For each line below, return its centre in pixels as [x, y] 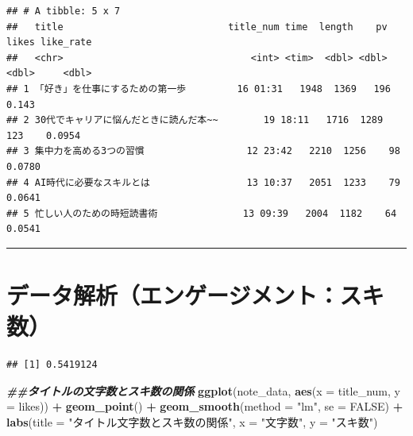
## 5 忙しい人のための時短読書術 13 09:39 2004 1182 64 [202, 213]
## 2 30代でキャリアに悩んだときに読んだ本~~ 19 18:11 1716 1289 [195, 120]
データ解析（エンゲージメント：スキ [195, 295]
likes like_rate [49, 42]
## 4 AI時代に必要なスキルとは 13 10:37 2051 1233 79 [203, 182]
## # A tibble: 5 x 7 [64, 11]
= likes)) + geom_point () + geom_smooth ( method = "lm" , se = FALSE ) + [205, 406]
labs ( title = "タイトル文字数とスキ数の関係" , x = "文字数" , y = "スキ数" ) [192, 422]
